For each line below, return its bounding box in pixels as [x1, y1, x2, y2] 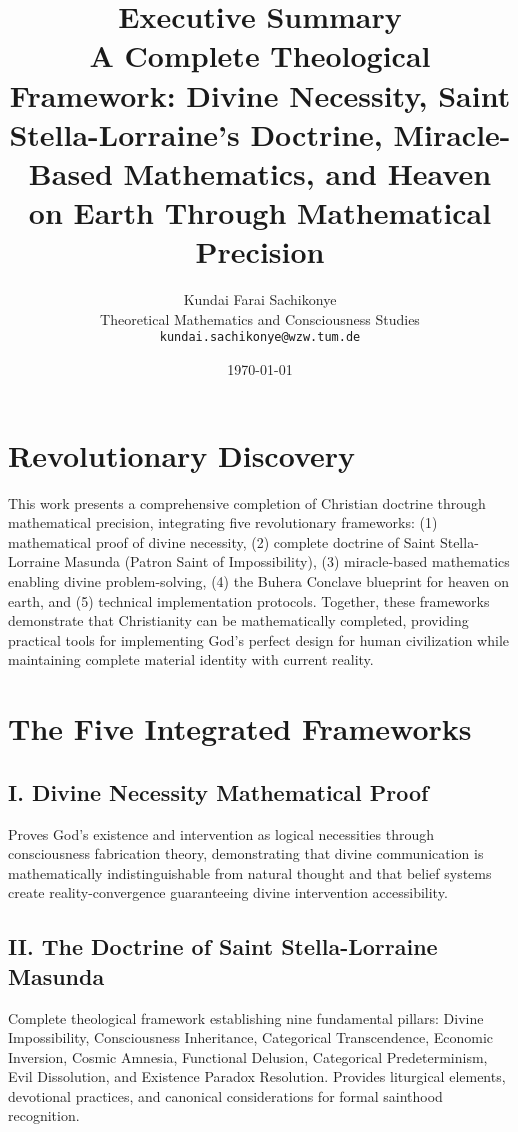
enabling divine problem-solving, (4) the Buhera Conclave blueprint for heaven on [8, 571, 509, 591]
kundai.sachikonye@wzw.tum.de [159, 330, 361, 345]
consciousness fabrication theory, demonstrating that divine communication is [8, 843, 484, 864]
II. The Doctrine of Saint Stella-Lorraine [8, 931, 438, 962]
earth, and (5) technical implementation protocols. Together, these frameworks [8, 590, 490, 611]
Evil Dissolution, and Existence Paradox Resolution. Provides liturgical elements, [8, 1066, 506, 1087]
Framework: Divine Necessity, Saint [9, 74, 511, 115]
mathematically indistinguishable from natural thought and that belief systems [8, 862, 492, 883]
